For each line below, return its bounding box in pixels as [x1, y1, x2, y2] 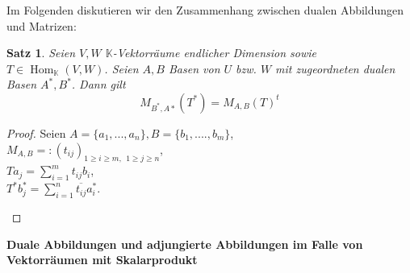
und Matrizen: [6, 17, 77, 34]
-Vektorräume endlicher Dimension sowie [112, 44, 317, 61]
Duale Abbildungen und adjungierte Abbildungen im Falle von [6, 235, 363, 252]
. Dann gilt [71, 76, 126, 93]
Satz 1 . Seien [6, 44, 76, 61]
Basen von [168, 60, 220, 77]
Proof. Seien [6, 124, 66, 141]
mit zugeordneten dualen [275, 60, 395, 77]
